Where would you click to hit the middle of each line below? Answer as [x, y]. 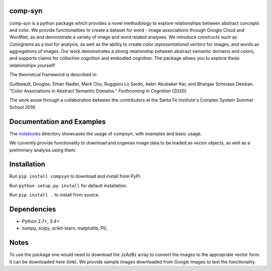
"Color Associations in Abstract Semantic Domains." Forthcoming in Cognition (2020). [98, 91]
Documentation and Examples [57, 122]
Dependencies [33, 209]
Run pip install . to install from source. [55, 195]
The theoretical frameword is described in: [53, 75]
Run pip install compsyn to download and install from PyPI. [75, 176]
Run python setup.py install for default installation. [69, 185]
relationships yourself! [32, 65]
